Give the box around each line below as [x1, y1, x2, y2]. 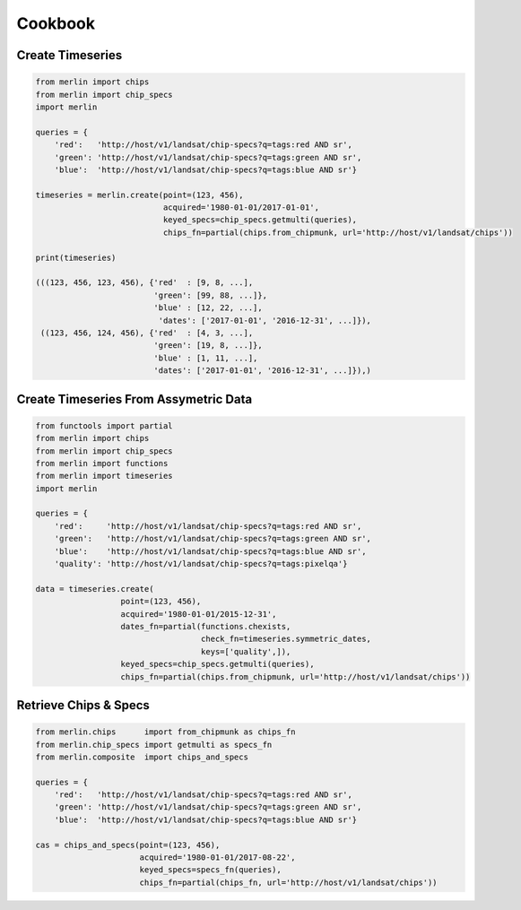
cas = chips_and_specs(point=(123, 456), [35, 839, 221, 850]
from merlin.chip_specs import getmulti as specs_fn [35, 740, 273, 750]
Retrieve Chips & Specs [16, 698, 150, 713]
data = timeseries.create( [35, 584, 154, 594]
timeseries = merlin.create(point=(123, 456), [35, 189, 244, 200]
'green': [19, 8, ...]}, [153, 341, 264, 351]
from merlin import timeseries [35, 471, 174, 481]
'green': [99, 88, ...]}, [153, 290, 268, 300]
